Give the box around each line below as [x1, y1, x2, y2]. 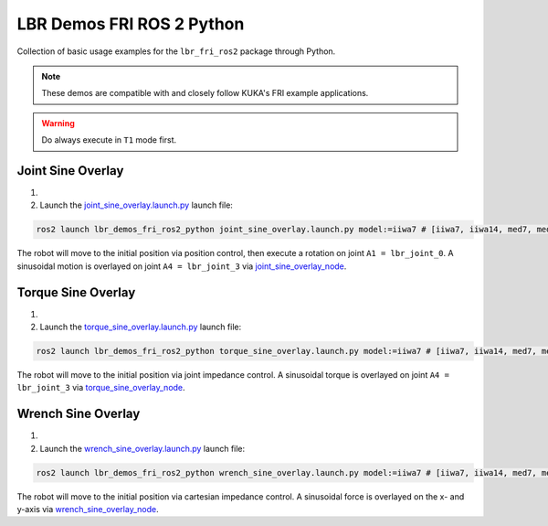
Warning [41, 117, 75, 128]
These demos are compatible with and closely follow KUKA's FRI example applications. [41, 88, 369, 99]
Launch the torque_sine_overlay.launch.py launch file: [39, 321, 242, 333]
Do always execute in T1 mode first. [41, 134, 177, 145]
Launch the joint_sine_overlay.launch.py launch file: [39, 199, 233, 210]
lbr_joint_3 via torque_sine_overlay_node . [16, 382, 186, 393]
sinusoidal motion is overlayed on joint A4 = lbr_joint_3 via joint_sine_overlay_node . [16, 261, 347, 272]
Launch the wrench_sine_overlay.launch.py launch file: [39, 443, 246, 454]
